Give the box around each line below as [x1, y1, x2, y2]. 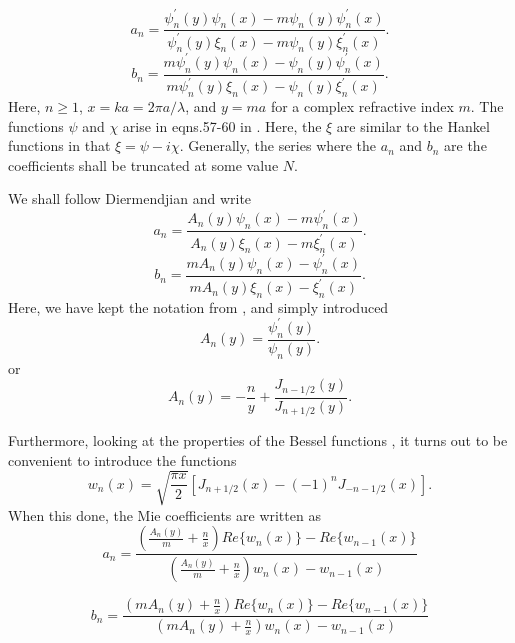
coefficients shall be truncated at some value [8, 154, 279, 175]
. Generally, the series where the [179, 135, 377, 156]
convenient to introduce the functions [8, 449, 237, 470]
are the [444, 135, 487, 156]
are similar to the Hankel [336, 115, 490, 136]
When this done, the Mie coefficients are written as [8, 504, 321, 525]
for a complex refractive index [270, 95, 454, 116]
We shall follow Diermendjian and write [8, 188, 252, 209]
